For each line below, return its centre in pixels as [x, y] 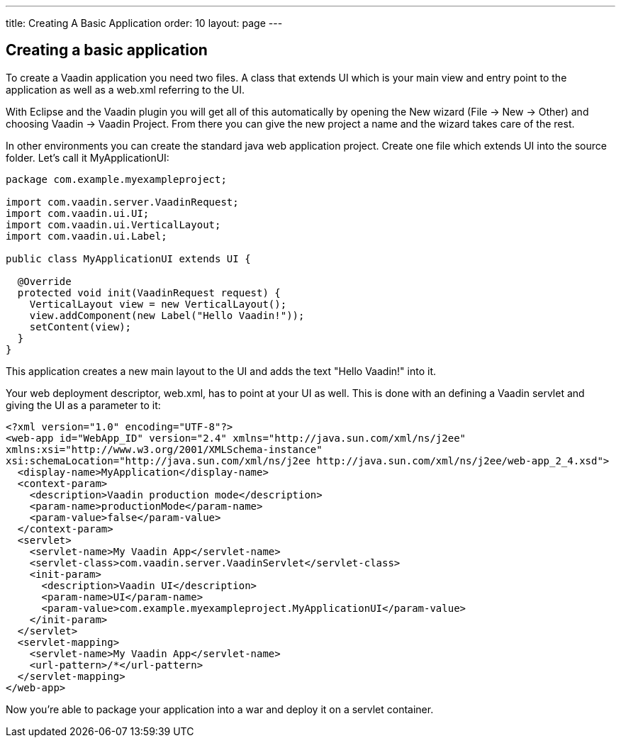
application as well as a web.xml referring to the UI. [125, 89]
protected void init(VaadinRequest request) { [149, 292]
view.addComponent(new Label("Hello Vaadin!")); [167, 315]
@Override [44, 281]
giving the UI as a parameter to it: [83, 405]
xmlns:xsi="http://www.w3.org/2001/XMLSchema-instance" [164, 449]
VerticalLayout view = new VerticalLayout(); [158, 304]
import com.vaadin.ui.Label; [86, 236]
